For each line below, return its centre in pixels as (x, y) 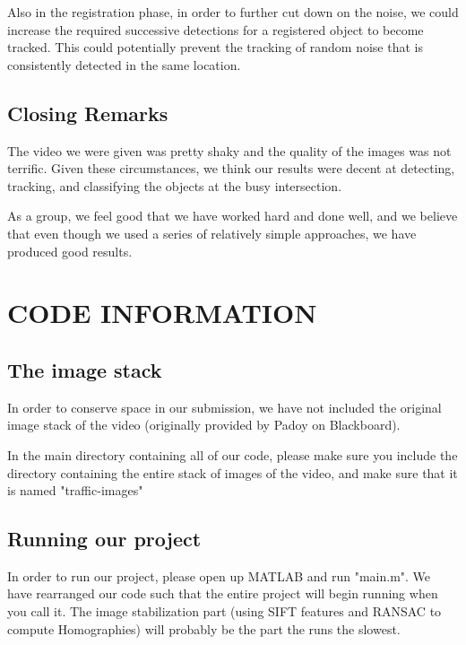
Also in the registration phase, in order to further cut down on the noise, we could (233, 12)
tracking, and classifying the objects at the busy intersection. (175, 185)
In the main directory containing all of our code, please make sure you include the (233, 454)
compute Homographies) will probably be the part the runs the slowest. (204, 628)
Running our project (104, 539)
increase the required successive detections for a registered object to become (216, 29)
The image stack (85, 369)
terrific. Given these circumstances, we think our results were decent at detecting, (231, 168)
